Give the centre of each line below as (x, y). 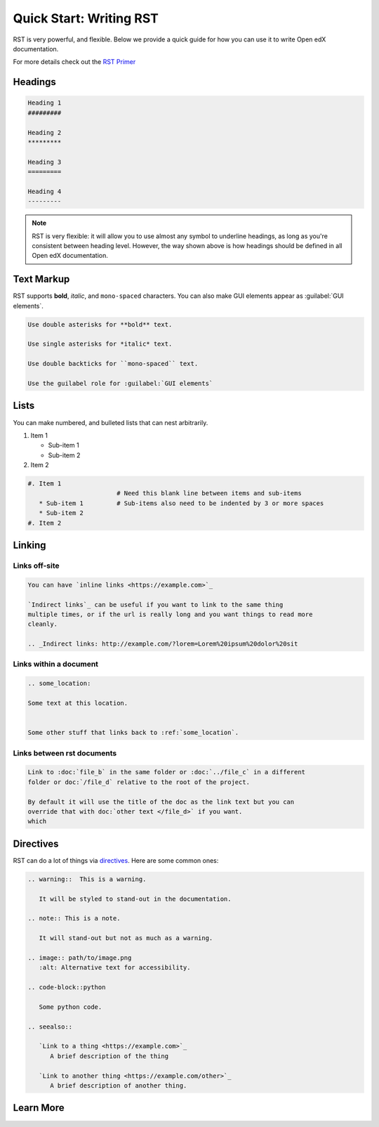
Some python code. (71, 1007)
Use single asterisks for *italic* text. (100, 344)
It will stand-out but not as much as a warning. (126, 938)
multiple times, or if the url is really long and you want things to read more (170, 614)
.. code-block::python (67, 988)
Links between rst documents (65, 753)
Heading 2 (45, 132)
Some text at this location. (78, 703)
